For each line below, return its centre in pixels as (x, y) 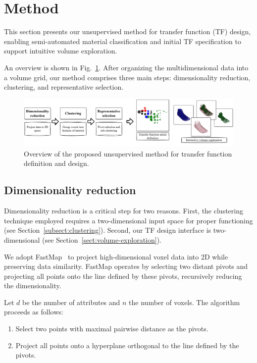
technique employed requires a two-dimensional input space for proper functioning (128, 220)
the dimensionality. (33, 285)
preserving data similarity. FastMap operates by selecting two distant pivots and (126, 266)
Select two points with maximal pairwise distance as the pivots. (112, 329)
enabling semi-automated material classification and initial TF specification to (123, 41)
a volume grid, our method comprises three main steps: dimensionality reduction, (127, 77)
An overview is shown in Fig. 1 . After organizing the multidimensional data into (126, 67)
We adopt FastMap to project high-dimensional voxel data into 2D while (116, 256)
